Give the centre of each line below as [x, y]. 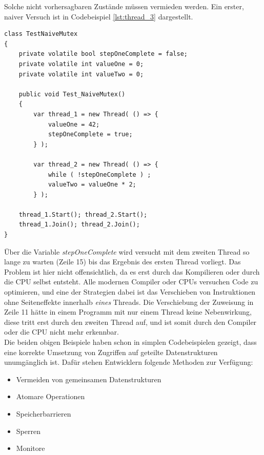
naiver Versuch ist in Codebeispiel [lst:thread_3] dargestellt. [99, 16]
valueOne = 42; [74, 124]
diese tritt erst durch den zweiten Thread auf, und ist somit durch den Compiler [130, 322]
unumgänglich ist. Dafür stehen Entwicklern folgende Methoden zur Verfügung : [129, 362]
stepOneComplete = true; [90, 135]
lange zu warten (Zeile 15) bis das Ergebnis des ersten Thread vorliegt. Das [123, 262]
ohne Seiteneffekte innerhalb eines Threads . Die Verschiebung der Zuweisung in [129, 302]
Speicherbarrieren [44, 413]
